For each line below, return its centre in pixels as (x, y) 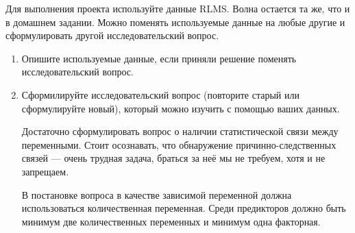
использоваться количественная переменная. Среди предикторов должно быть (184, 208)
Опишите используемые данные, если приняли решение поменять (159, 58)
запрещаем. (45, 171)
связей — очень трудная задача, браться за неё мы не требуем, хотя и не (173, 158)
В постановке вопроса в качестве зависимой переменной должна (157, 194)
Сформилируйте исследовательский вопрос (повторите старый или (160, 94)
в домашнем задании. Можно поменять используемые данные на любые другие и (175, 22)
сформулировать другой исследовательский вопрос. (112, 35)
